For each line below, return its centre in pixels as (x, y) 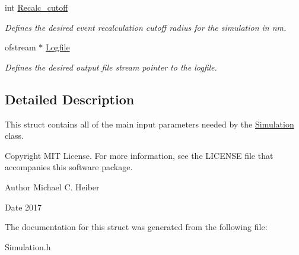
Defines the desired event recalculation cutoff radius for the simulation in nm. (146, 27)
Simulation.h (28, 246)
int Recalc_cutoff (36, 7)
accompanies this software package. (69, 167)
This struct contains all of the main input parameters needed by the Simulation (149, 124)
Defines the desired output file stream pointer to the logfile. (111, 67)
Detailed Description (70, 99)
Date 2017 (23, 207)
